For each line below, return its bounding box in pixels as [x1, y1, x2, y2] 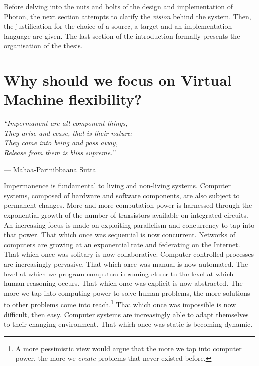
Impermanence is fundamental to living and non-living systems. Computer [4, 181, 231, 191]
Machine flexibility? [4, 89, 142, 109]
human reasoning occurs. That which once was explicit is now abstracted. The [4, 278, 243, 288]
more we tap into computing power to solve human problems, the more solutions [4, 287, 250, 298]
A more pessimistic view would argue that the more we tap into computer [15, 343, 242, 353]
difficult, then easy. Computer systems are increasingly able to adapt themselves [4, 309, 249, 319]
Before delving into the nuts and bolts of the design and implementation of [4, 1, 233, 11]
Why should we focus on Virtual [4, 70, 232, 90]
